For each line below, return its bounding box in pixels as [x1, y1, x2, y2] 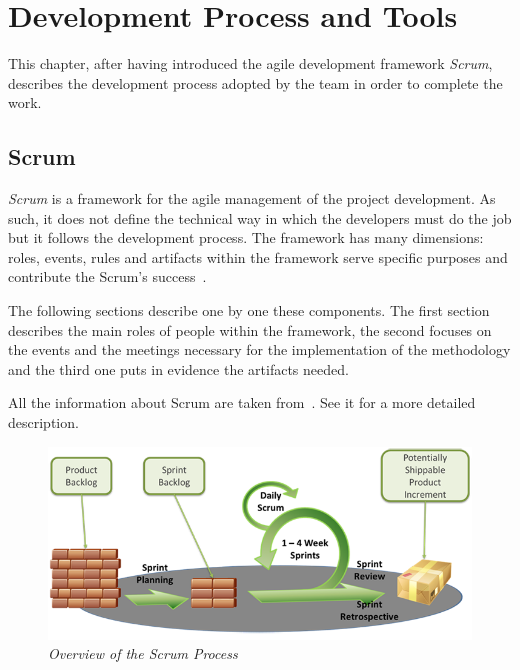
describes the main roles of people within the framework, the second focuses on [8, 319, 492, 340]
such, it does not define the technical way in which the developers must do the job [8, 207, 512, 228]
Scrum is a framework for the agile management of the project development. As [8, 188, 496, 209]
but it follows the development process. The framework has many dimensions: [8, 227, 484, 248]
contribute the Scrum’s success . [8, 266, 207, 287]
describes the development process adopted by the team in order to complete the [8, 72, 503, 93]
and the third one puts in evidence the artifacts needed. [8, 358, 349, 379]
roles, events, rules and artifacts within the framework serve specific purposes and [8, 246, 508, 267]
